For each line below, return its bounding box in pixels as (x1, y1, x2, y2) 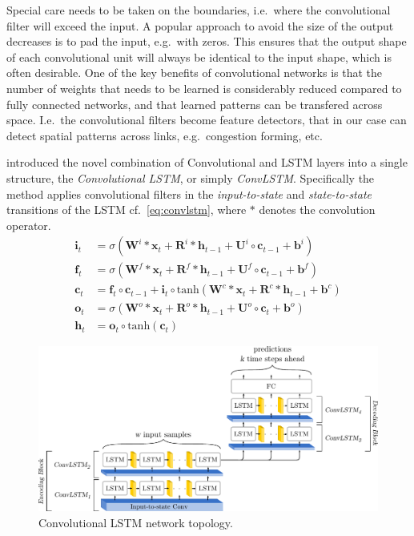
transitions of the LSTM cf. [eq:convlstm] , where (6, 201, 247, 218)
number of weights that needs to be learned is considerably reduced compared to (6, 79, 402, 96)
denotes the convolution (259, 201, 376, 218)
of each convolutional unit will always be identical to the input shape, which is (6, 48, 392, 65)
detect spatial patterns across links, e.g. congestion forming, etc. (6, 127, 323, 143)
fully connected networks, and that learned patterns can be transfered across (6, 95, 383, 112)
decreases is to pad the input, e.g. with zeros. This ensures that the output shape (6, 33, 407, 50)
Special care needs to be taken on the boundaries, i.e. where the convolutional (6, 2, 391, 18)
